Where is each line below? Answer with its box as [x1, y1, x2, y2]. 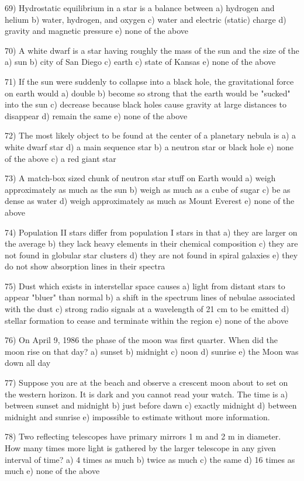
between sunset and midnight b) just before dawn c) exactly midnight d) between [5, 399, 297, 411]
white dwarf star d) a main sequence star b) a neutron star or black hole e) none [5, 140, 294, 153]
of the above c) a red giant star [5, 152, 116, 164]
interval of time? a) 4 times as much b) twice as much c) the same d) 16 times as [5, 453, 295, 465]
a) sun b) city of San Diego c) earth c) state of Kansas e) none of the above [5, 56, 276, 68]
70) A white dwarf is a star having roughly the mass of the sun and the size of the [5, 44, 299, 56]
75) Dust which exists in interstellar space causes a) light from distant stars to [5, 279, 285, 292]
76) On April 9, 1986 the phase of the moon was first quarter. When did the [5, 334, 278, 346]
